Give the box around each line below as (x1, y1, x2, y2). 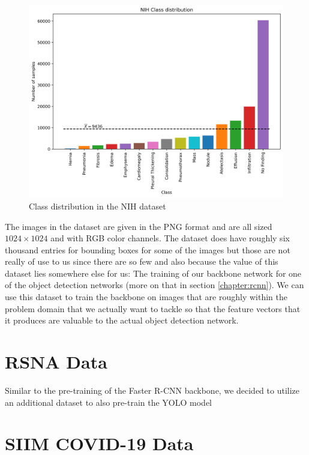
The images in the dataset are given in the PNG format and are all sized (5, 220, 272, 232)
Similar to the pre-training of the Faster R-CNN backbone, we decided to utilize (5, 384, 300, 396)
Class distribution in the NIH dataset (29, 199, 166, 212)
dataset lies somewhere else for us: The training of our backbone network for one (5, 267, 302, 279)
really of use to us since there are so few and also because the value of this (5, 255, 278, 268)
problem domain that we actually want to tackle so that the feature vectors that (5, 302, 301, 315)
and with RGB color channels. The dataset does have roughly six (50, 232, 290, 244)
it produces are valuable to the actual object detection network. (5, 314, 239, 327)
